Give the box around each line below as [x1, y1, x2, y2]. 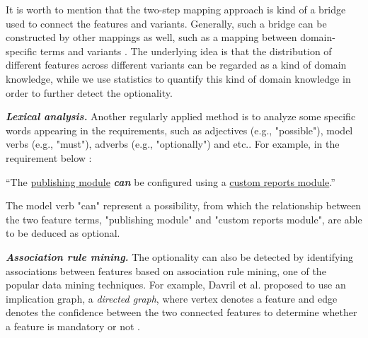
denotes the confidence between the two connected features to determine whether [6, 305, 357, 320]
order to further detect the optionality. [6, 85, 173, 100]
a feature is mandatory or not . [6, 318, 140, 333]
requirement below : [6, 150, 92, 165]
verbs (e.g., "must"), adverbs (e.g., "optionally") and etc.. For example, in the [6, 136, 340, 151]
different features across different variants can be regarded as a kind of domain [6, 57, 347, 72]
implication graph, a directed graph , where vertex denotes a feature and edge [6, 291, 338, 305]
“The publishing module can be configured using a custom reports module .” [6, 174, 335, 189]
